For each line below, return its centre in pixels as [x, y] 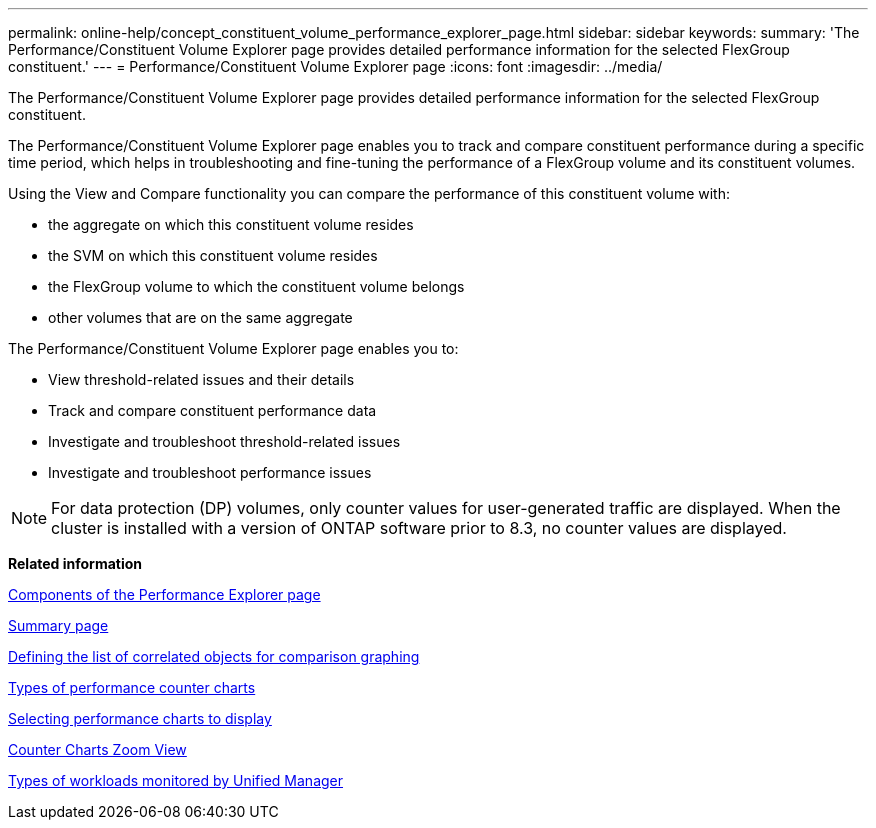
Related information [75, 563]
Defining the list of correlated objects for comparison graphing [214, 656]
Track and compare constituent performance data [212, 410]
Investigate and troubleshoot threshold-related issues [224, 441]
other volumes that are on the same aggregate [200, 317]
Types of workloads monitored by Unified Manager [176, 780]
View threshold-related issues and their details [201, 379]
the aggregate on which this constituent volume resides [231, 224]
